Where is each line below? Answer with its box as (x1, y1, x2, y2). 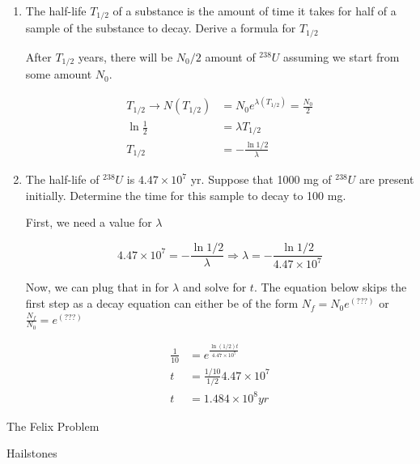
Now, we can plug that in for (25, 279, 169, 296)
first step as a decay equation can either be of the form (25, 295, 299, 312)
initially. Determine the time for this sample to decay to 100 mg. (25, 186, 346, 203)
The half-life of (25, 171, 100, 188)
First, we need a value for (25, 214, 152, 231)
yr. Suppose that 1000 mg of (190, 171, 332, 188)
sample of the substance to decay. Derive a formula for (25, 19, 296, 36)
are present (359, 171, 414, 188)
